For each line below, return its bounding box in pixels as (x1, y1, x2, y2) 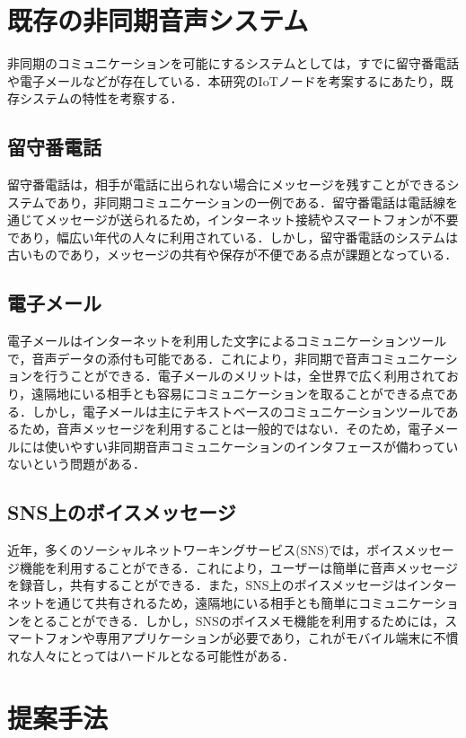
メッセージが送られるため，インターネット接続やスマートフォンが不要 (44, 210, 459, 229)
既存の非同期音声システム (7, 2, 309, 39)
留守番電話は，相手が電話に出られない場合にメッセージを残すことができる (7, 175, 447, 194)
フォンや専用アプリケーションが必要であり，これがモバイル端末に (44, 628, 434, 647)
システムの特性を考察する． (19, 89, 183, 108)
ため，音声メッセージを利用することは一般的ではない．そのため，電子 (19, 419, 434, 438)
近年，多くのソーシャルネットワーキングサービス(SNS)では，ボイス (7, 540, 404, 559)
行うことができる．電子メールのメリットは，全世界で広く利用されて (44, 366, 446, 385)
